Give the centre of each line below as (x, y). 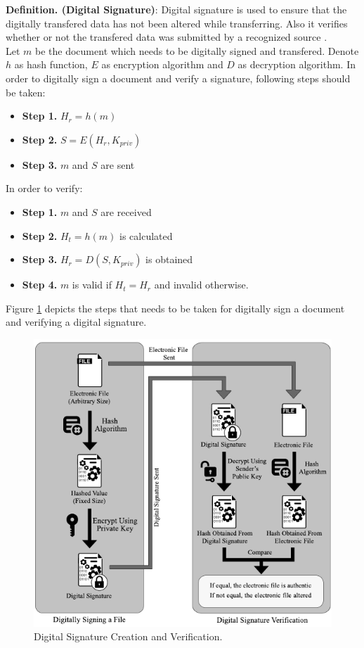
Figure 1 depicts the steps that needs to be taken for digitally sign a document (175, 308)
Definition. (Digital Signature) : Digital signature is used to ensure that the (176, 9)
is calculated (146, 235)
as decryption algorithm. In (297, 64)
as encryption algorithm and (162, 64)
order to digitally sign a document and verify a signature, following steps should (178, 78)
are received (126, 211)
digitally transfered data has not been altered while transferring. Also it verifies (177, 23)
